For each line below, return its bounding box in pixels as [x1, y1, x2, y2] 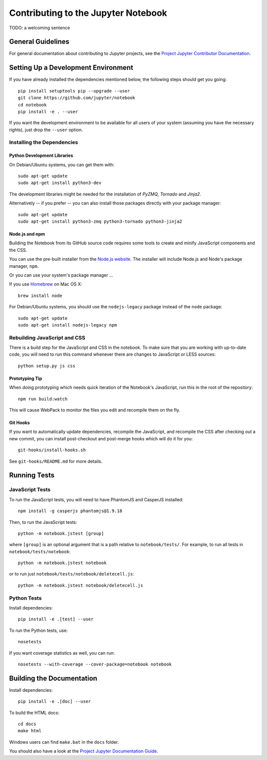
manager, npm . [9, 263, 39, 269]
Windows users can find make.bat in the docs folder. [9, 739, 119, 745]
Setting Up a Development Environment [9, 63, 133, 72]
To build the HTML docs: [9, 710, 59, 715]
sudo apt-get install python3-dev [18, 180, 101, 186]
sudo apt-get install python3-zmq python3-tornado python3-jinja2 [18, 219, 182, 224]
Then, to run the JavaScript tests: [9, 519, 78, 525]
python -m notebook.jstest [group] [18, 530, 104, 536]
